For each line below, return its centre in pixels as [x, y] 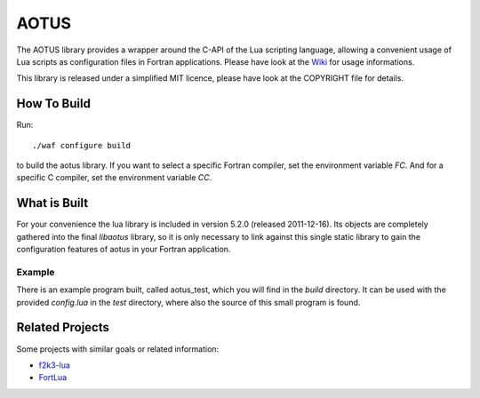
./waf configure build [82, 145]
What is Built [52, 203]
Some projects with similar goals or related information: [118, 349]
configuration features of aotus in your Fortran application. [124, 250]
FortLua [53, 378]
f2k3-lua [55, 365]
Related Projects [63, 327]
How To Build [53, 103]
